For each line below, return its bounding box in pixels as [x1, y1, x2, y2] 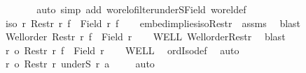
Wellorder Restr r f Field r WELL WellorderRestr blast [5, 29, 286, 44]
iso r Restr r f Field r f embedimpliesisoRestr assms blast [5, 15, 301, 30]
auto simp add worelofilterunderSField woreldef [36, 2, 246, 16]
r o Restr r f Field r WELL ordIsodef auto [5, 42, 239, 57]
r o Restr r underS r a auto [5, 56, 155, 71]
